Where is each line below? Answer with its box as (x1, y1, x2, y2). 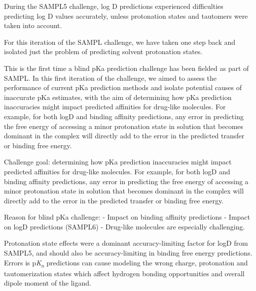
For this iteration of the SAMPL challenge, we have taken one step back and (4, 36, 236, 47)
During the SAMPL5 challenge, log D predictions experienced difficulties (4, 1, 223, 11)
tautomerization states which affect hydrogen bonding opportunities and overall (4, 268, 245, 278)
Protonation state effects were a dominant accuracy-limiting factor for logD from (4, 238, 248, 248)
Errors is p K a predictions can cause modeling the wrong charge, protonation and (4, 257, 248, 269)
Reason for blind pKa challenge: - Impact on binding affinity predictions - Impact (4, 212, 250, 222)
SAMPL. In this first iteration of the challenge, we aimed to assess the (4, 72, 217, 83)
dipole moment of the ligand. (4, 278, 91, 288)
